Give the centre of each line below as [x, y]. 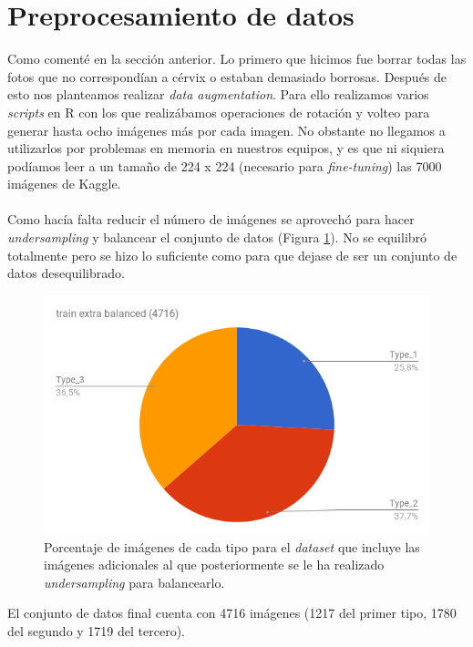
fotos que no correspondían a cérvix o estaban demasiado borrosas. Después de [227, 76]
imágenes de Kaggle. [64, 184]
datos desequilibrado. [66, 273]
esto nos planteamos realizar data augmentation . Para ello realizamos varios [218, 94]
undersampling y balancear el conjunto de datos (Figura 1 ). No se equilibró [217, 237]
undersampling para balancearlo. [134, 582]
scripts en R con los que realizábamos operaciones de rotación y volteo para [219, 112]
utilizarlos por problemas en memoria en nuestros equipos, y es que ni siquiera [226, 148]
